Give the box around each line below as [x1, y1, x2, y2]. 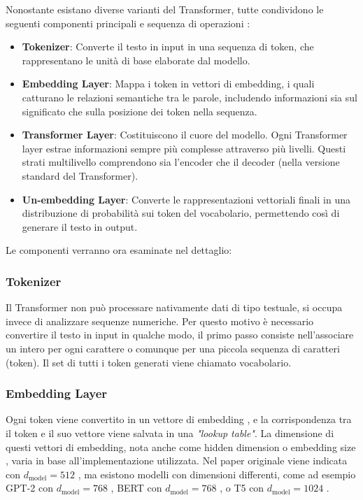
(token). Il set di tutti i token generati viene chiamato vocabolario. [6, 355, 292, 369]
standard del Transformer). [22, 168, 138, 183]
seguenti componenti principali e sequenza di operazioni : [6, 15, 250, 30]
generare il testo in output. [22, 219, 138, 234]
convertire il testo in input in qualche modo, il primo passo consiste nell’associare [6, 327, 354, 342]
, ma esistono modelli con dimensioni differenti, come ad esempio [78, 466, 356, 481]
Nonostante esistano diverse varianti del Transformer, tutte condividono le [6, 2, 324, 16]
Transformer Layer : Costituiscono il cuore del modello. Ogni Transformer [22, 127, 348, 142]
